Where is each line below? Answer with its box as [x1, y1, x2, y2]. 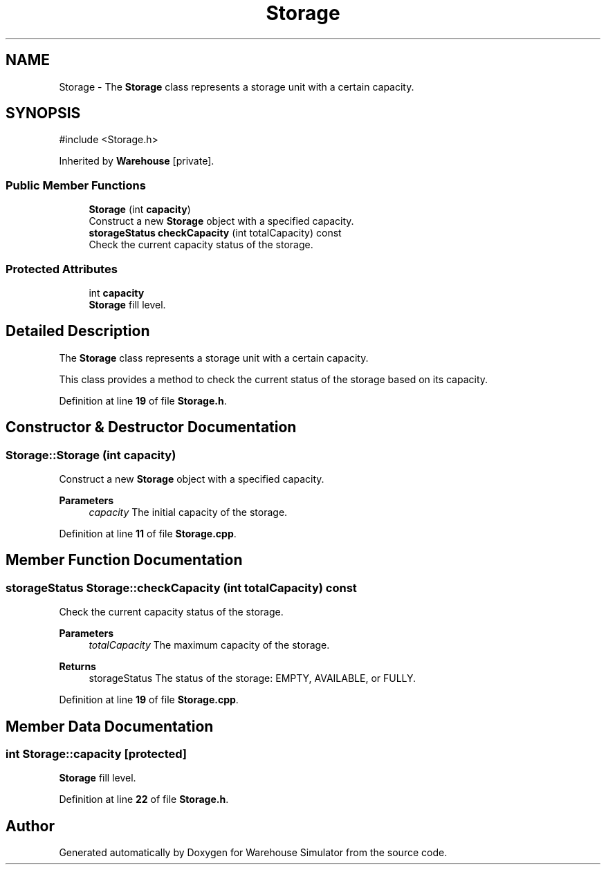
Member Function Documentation [6, 551, 243, 569]
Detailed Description [6, 322, 150, 340]
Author [6, 817, 55, 835]
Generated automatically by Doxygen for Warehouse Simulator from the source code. [59, 846, 448, 859]
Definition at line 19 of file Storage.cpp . [59, 694, 239, 706]
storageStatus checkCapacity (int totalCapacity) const [89, 227, 342, 239]
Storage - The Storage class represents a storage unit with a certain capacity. [59, 80, 414, 93]
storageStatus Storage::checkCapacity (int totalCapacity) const [6, 580, 357, 595]
